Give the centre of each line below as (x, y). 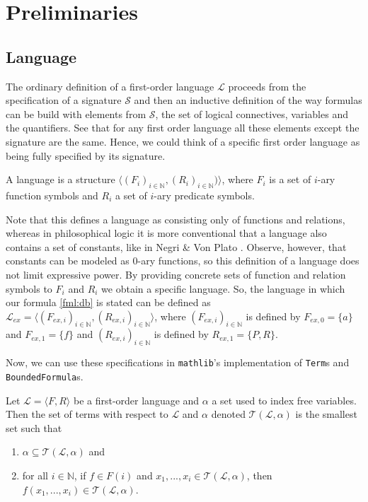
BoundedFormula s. (45, 376)
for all (35, 475)
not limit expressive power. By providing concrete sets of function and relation (176, 274)
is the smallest (326, 414)
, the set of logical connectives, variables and (252, 113)
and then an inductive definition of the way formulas (248, 100)
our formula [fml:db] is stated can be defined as (108, 302)
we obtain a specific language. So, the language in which (223, 288)
